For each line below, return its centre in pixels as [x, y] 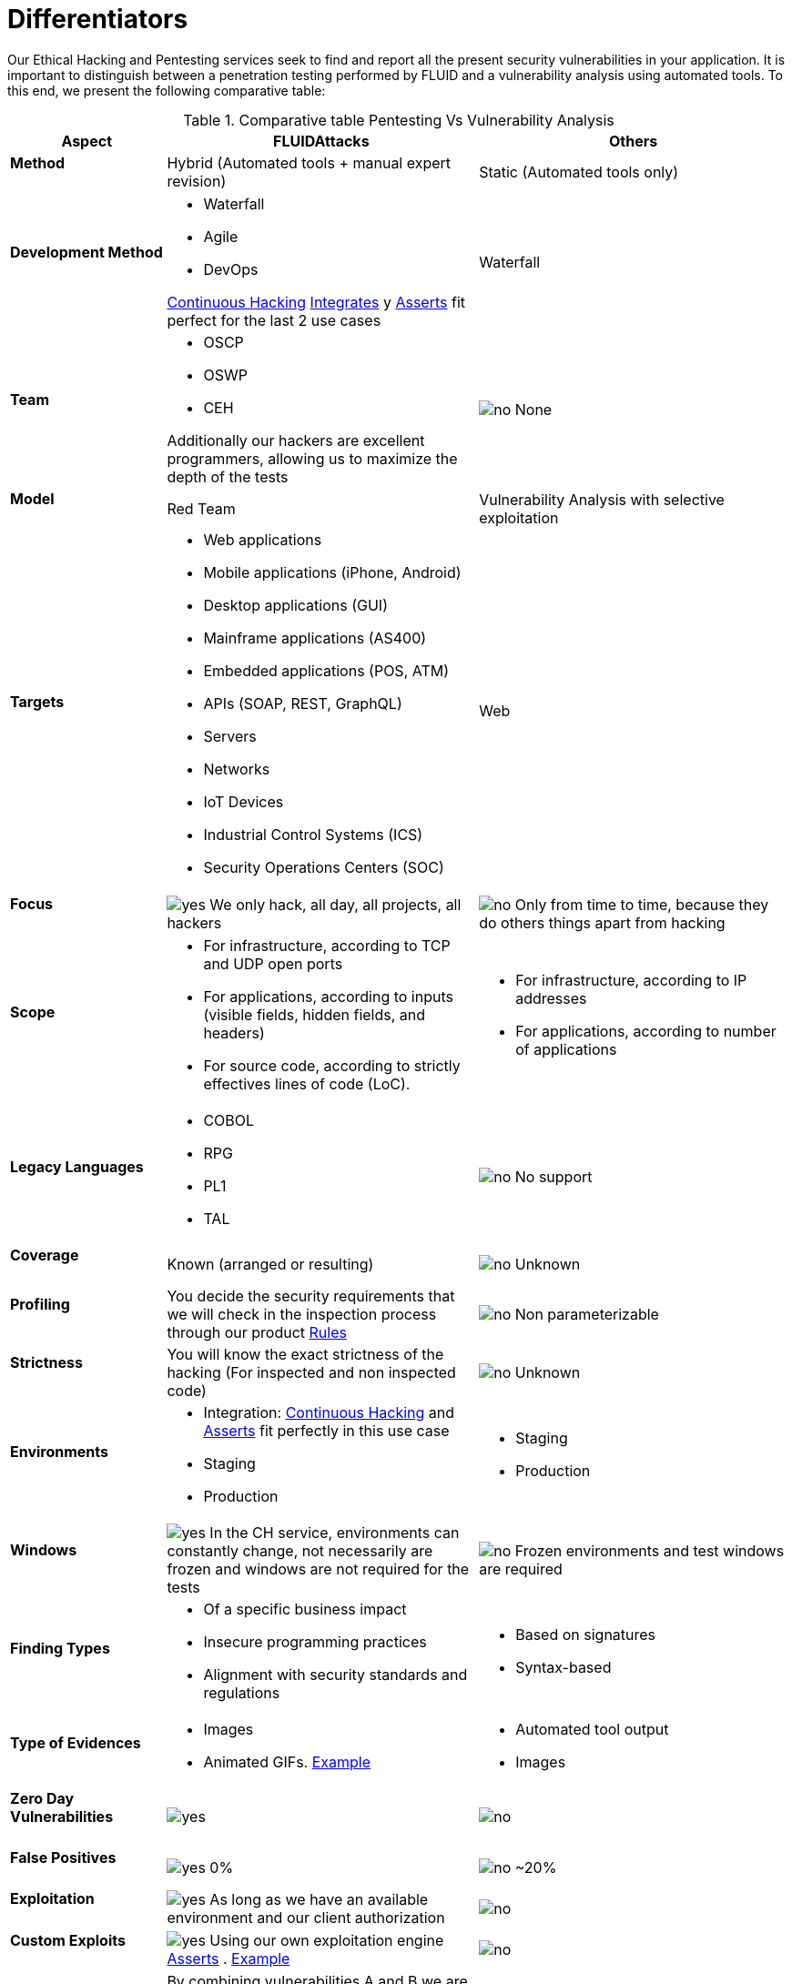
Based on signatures [586, 1634]
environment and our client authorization [306, 1917]
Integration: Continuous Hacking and [329, 1412]
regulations [242, 1692]
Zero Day [42, 1798]
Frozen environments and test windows [650, 1550]
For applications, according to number [646, 1031]
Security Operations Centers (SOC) [324, 868]
